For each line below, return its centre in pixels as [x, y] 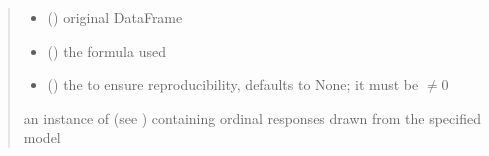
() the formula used [106, 50]
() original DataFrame [115, 17]
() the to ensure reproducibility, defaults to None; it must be [233, 84]
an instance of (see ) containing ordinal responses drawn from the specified [252, 117]
